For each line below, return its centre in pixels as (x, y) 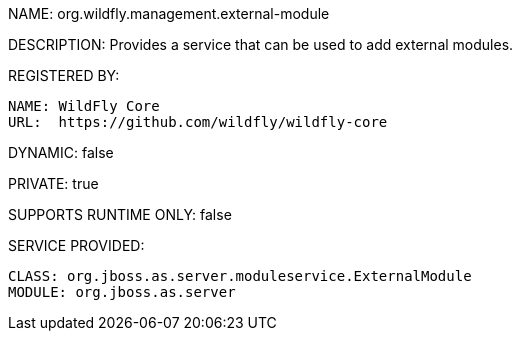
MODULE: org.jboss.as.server (122, 292)
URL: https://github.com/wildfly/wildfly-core (198, 122)
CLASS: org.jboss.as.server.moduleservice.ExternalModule (240, 276)
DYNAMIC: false (61, 152)
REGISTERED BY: (64, 75)
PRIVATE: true (53, 183)
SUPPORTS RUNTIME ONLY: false (120, 214)
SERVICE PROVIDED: (76, 245)
